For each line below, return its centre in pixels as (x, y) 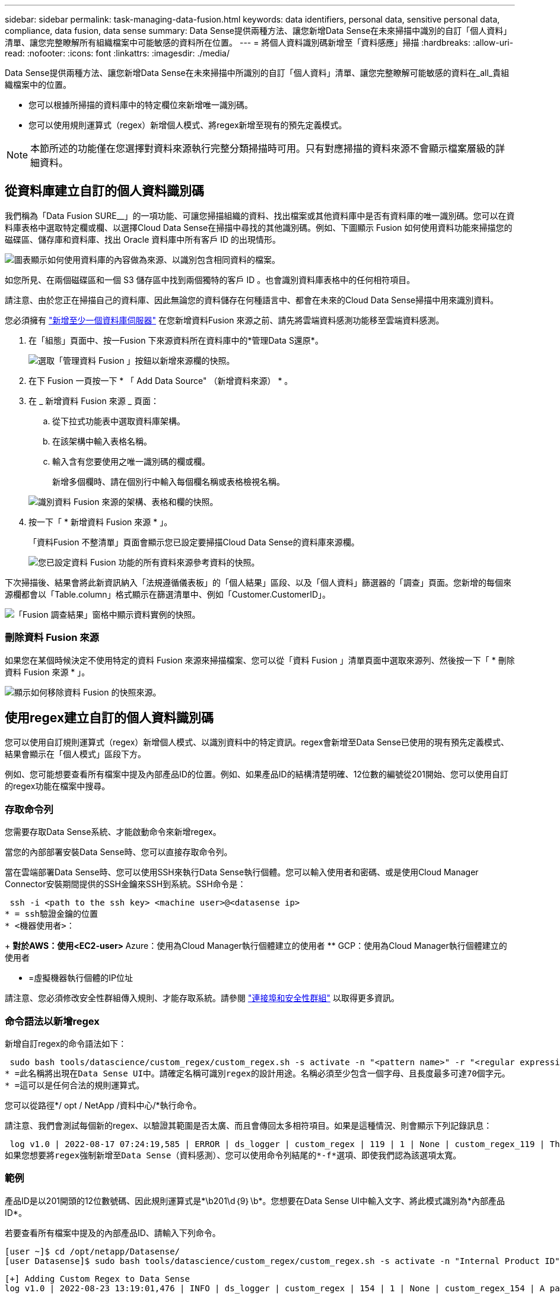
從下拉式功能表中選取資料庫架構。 (119, 421)
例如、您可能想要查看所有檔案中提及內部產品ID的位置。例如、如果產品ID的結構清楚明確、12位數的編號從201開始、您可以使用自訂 (257, 774)
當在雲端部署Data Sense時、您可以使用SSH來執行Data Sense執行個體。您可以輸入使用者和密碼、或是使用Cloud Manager (242, 872)
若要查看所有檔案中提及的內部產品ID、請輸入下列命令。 (113, 1233)
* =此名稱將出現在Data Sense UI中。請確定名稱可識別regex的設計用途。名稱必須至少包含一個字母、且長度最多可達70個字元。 (257, 1073)
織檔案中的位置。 (38, 85)
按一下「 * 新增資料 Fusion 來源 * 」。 (101, 522)
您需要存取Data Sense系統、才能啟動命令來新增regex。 (113, 832)
